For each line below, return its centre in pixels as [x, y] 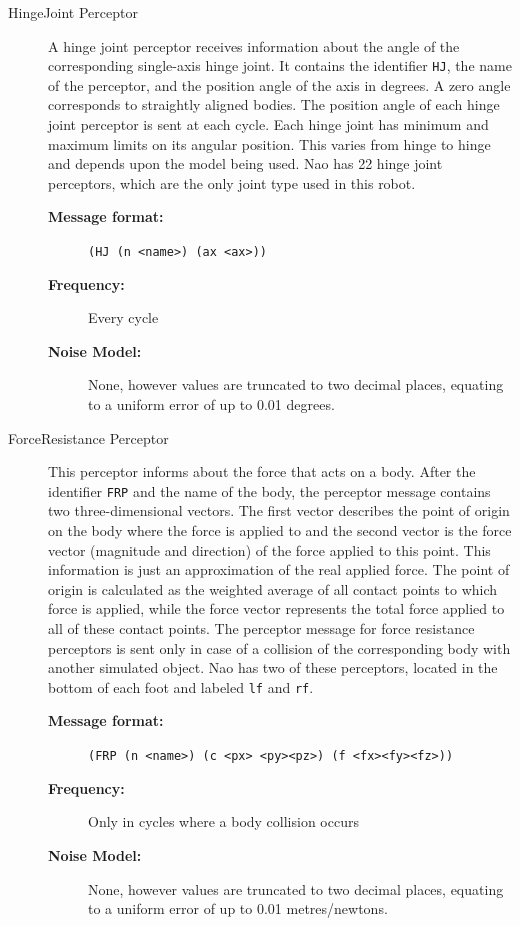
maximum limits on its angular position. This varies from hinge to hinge [269, 143]
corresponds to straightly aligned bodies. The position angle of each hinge [274, 104]
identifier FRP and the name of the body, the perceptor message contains [269, 490]
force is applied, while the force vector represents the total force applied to [276, 608]
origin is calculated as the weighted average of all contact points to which [273, 588]
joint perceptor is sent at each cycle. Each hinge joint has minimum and [268, 124]
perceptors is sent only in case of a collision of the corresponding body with [279, 647]
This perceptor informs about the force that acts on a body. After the [262, 471]
